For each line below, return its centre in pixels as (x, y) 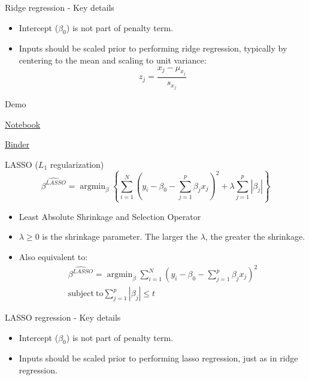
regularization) (77, 164)
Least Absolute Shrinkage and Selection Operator (110, 216)
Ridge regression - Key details (60, 7)
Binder (17, 144)
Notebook (23, 124)
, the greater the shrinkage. (255, 236)
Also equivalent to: (53, 256)
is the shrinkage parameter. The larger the (120, 236)
